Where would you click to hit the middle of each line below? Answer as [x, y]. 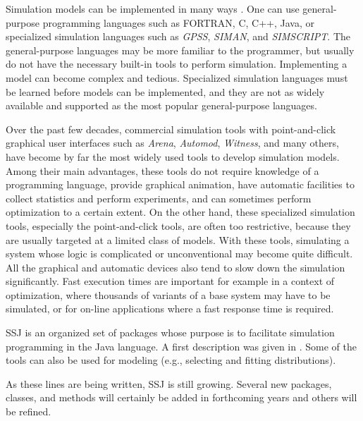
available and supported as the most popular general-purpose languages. [161, 105]
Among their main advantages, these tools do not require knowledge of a [162, 170]
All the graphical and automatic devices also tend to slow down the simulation [176, 267]
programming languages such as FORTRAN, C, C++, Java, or [178, 22]
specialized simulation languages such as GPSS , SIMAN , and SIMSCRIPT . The [178, 36]
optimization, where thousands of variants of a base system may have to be [168, 294]
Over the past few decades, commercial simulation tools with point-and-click [171, 129]
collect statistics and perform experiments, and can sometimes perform [159, 198]
